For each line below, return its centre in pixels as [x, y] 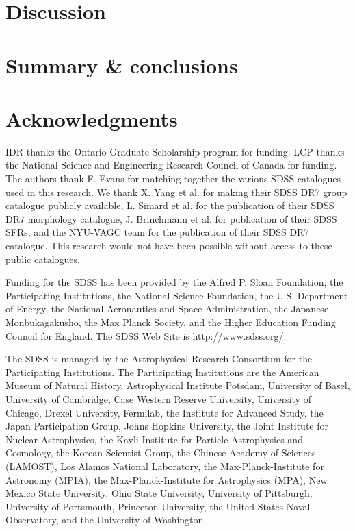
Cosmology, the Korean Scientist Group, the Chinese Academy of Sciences [161, 453]
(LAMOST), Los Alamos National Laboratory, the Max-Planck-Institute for [165, 466]
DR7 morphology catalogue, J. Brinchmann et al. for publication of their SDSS [171, 218]
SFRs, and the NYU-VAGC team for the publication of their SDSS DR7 [157, 232]
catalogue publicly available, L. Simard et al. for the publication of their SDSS [170, 205]
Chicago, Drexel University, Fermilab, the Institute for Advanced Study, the [165, 412]
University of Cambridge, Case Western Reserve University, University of [158, 398]
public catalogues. [43, 259]
